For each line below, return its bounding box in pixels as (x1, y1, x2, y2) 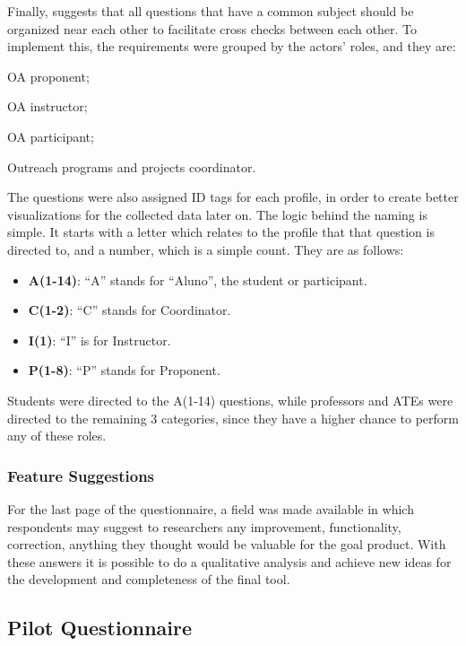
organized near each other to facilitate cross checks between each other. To (7, 19, 417, 38)
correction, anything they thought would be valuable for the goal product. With (7, 535, 446, 554)
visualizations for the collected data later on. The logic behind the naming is (7, 205, 427, 223)
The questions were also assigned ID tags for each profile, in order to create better (7, 188, 459, 206)
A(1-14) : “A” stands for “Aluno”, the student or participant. (28, 270, 367, 289)
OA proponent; (7, 66, 90, 85)
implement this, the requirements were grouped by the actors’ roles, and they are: (7, 37, 456, 56)
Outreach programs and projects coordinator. (7, 157, 256, 176)
